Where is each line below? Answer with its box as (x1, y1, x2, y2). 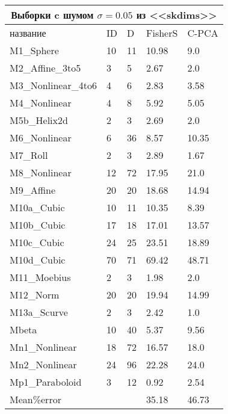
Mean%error (10, 392, 61, 406)
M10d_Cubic (10, 253, 66, 267)
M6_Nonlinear (10, 131, 72, 144)
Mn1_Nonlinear (10, 340, 77, 354)
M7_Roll (10, 148, 48, 162)
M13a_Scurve (10, 305, 68, 319)
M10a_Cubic (10, 200, 65, 214)
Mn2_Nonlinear (10, 357, 77, 371)
